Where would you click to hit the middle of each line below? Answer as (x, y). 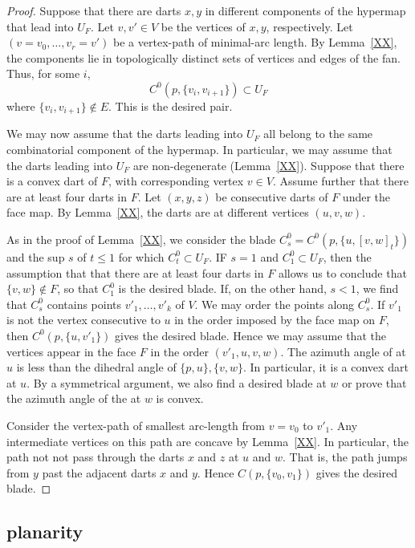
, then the (347, 256)
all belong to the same (318, 134)
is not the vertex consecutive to (83, 320)
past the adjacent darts (99, 472)
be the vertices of (203, 26)
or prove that (374, 382)
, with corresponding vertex (176, 181)
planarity (45, 532)
